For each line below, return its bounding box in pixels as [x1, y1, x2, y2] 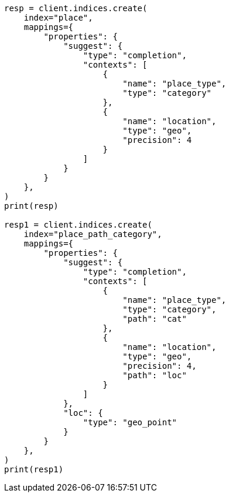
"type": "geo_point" [83, 418, 177, 427]
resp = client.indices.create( [4, 4, 148, 13]
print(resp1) [4, 465, 64, 474]
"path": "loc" [122, 371, 187, 380]
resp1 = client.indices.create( [4, 220, 152, 229]
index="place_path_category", [23, 229, 162, 239]
